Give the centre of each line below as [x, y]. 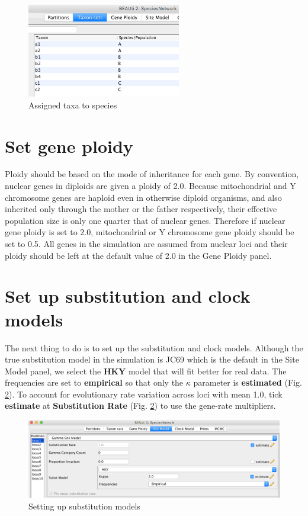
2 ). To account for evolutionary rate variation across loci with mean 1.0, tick [144, 394]
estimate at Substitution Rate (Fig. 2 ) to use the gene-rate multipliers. [140, 406]
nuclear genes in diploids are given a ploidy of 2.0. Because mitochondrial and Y [150, 186]
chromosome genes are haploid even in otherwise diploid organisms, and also [143, 197]
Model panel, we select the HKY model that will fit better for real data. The [146, 371]
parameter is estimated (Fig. [248, 382]
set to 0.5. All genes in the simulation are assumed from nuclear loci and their [146, 243]
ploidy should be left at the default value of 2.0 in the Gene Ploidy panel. [138, 255]
